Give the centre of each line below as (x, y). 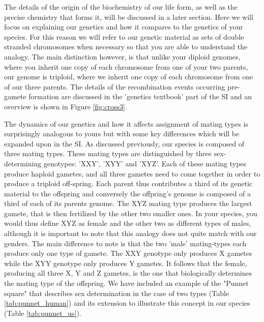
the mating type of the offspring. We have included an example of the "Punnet (126, 283)
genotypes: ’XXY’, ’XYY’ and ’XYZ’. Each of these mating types (145, 163)
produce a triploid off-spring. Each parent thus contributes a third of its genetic (128, 183)
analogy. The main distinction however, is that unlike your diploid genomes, (122, 56)
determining (23, 163)
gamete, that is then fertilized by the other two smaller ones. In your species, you (131, 213)
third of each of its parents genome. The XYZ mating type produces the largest (128, 203)
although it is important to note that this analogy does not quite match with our (130, 233)
